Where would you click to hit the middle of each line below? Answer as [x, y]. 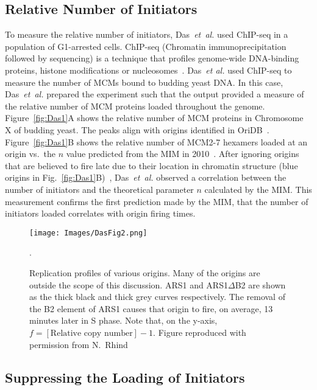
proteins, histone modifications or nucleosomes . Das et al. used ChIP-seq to [148, 70]
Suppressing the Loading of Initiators [125, 377]
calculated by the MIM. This [258, 189]
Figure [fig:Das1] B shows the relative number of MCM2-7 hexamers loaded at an [156, 141]
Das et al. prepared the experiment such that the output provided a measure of [155, 94]
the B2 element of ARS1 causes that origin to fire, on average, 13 [151, 308]
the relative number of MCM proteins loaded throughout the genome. [135, 106]
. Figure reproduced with [200, 332]
